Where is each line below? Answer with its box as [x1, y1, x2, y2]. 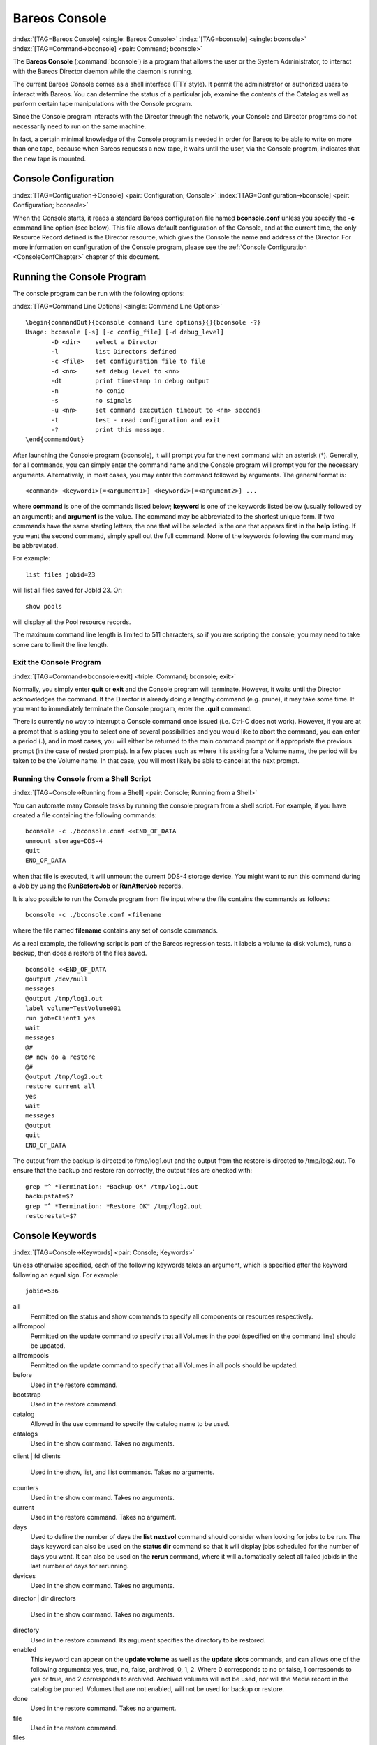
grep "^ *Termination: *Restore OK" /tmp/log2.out [25, 1202, 202, 1210]
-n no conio [51, 387, 125, 394]
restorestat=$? [25, 1212, 77, 1219]
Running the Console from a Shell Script [13, 773, 151, 783]
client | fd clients [13, 1452, 61, 1460]
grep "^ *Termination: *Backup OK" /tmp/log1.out [25, 1182, 199, 1190]
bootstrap [13, 1390, 41, 1399]
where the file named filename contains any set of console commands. [13, 926, 219, 935]
